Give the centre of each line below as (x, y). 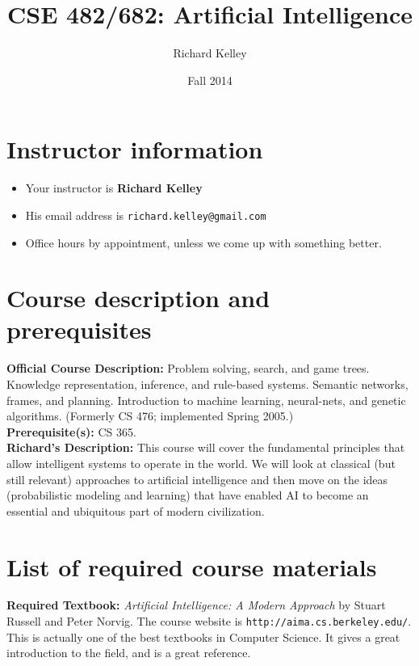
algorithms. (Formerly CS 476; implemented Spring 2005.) (150, 416)
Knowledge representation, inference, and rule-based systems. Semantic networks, (207, 384)
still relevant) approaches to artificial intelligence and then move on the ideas (197, 479)
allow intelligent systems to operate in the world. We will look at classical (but (201, 463)
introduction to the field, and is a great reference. (129, 653)
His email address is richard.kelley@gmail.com (146, 215)
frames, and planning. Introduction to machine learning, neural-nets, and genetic (206, 400)
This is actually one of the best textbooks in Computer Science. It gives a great (203, 636)
